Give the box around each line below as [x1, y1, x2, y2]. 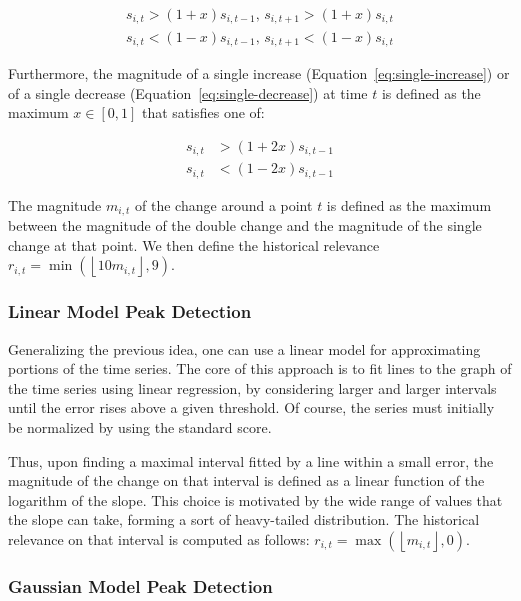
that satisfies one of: [141, 102, 265, 123]
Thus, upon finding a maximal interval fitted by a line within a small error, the [8, 450, 494, 471]
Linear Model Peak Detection [8, 299, 252, 324]
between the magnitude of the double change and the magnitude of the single [8, 215, 482, 236]
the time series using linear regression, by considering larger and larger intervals [8, 377, 497, 398]
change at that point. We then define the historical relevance [8, 234, 380, 255]
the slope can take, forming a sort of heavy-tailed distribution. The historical [8, 509, 480, 530]
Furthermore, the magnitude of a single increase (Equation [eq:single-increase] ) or [8, 62, 510, 83]
